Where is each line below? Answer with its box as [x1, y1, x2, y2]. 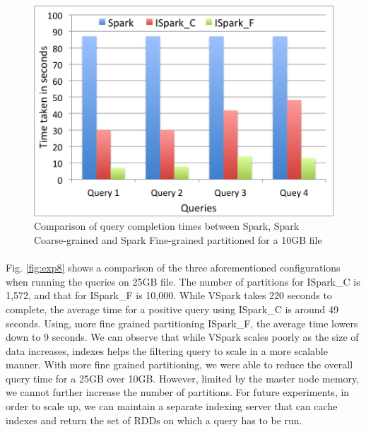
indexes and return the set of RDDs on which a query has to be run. [6, 412, 302, 427]
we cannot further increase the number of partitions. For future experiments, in [6, 385, 350, 399]
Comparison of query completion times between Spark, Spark [34, 218, 300, 233]
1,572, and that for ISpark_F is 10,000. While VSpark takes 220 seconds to [6, 288, 332, 303]
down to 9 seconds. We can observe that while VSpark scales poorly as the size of [6, 329, 359, 344]
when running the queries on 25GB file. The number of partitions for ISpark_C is [6, 274, 360, 288]
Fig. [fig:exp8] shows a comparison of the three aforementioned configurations [6, 260, 341, 275]
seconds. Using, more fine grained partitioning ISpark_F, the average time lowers [6, 315, 358, 330]
